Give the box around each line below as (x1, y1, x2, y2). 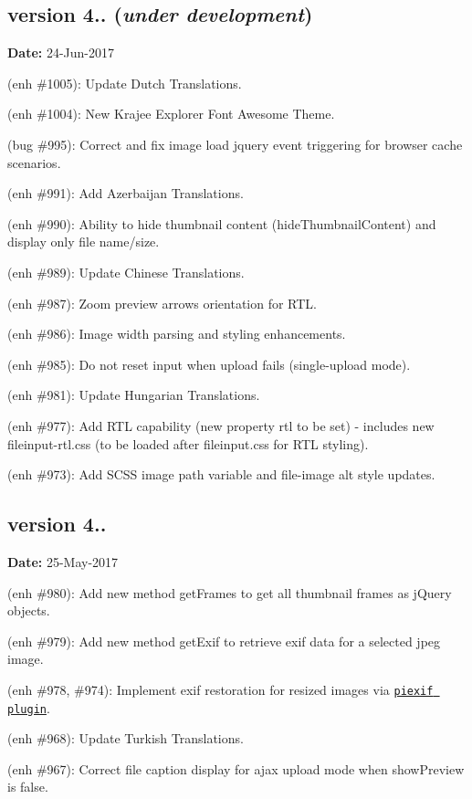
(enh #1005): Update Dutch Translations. (7, 73, 242, 92)
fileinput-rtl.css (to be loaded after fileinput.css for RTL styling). (7, 434, 369, 453)
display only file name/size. (7, 232, 160, 251)
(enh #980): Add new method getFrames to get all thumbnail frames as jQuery (7, 583, 452, 602)
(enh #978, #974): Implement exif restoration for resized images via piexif (7, 679, 434, 699)
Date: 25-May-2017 (7, 552, 119, 571)
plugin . (7, 698, 50, 717)
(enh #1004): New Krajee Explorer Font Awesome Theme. (7, 104, 335, 123)
